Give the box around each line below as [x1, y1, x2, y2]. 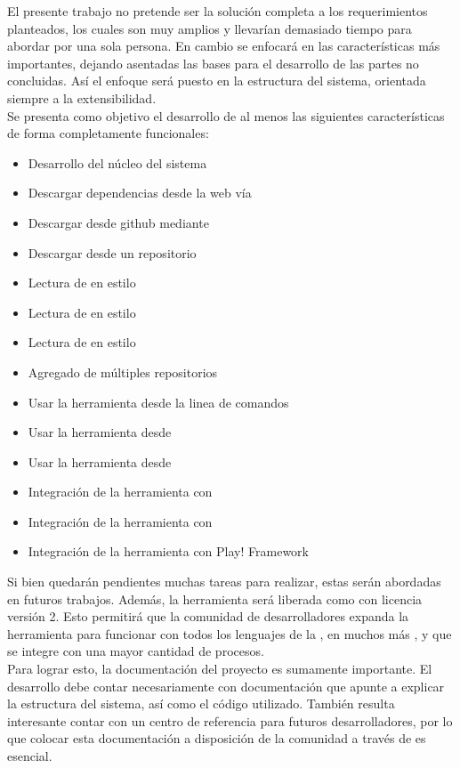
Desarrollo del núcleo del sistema [28, 153, 207, 172]
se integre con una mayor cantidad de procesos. [7, 642, 264, 660]
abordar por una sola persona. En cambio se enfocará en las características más [7, 36, 440, 55]
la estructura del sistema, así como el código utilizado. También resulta [7, 694, 395, 713]
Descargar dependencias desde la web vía [28, 183, 252, 202]
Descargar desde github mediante [28, 213, 209, 231]
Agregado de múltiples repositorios [28, 362, 218, 381]
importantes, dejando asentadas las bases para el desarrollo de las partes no [7, 53, 419, 72]
